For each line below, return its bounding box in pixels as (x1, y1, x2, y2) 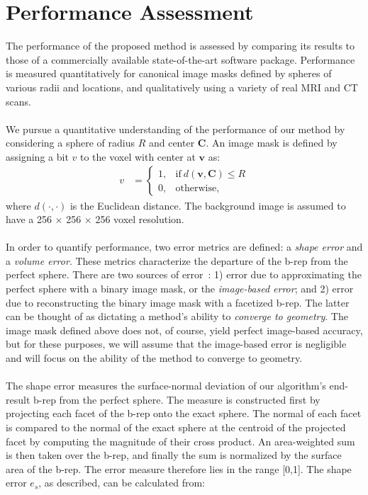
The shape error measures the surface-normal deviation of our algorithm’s (6, 378, 326, 393)
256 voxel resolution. (95, 212, 184, 227)
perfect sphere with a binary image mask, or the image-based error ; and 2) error (6, 281, 354, 296)
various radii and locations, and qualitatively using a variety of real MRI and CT (6, 79, 358, 94)
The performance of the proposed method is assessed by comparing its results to (6, 38, 355, 53)
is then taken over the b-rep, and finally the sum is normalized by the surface (6, 448, 342, 462)
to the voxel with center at (79, 149, 196, 164)
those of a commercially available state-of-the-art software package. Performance (6, 52, 355, 67)
